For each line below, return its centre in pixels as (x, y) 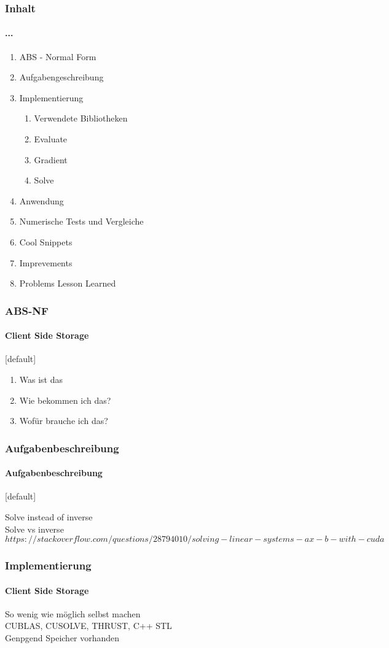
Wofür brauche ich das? (64, 421)
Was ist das (41, 379)
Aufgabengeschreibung (61, 77)
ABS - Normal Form (58, 56)
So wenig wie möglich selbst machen (73, 613)
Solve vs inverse (34, 529)
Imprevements (46, 262)
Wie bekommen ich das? (65, 400)
